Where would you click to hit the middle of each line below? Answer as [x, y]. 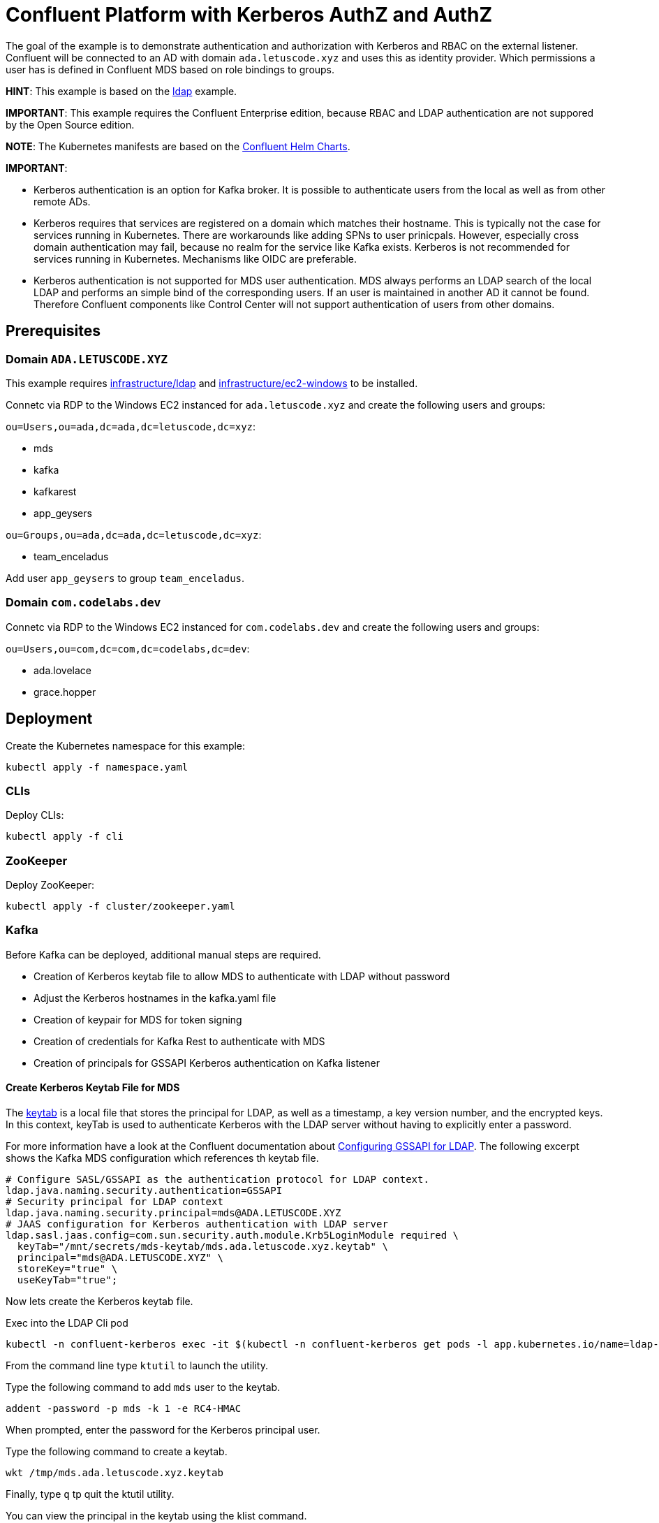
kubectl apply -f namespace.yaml [97, 767]
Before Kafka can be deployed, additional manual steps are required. [163, 954]
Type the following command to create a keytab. [117, 1452]
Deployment [49, 719]
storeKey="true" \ [67, 1269]
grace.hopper [65, 692]
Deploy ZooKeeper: [50, 885]
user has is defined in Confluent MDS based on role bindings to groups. [170, 69]
